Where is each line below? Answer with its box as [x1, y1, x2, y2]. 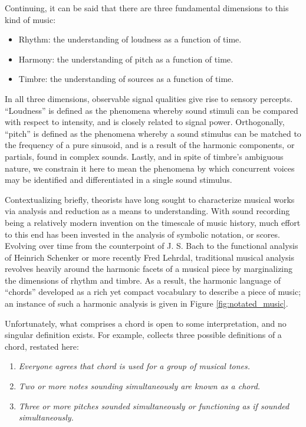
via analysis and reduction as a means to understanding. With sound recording [5, 205, 290, 217]
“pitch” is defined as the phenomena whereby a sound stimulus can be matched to [5, 127, 301, 139]
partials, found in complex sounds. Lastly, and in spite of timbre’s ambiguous [5, 150, 284, 162]
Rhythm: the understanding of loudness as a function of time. [18, 33, 242, 45]
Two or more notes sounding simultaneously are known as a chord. [18, 380, 261, 392]
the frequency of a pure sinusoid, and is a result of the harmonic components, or [5, 139, 295, 151]
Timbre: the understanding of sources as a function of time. [18, 73, 234, 85]
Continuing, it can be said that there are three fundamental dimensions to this [5, 2, 289, 14]
